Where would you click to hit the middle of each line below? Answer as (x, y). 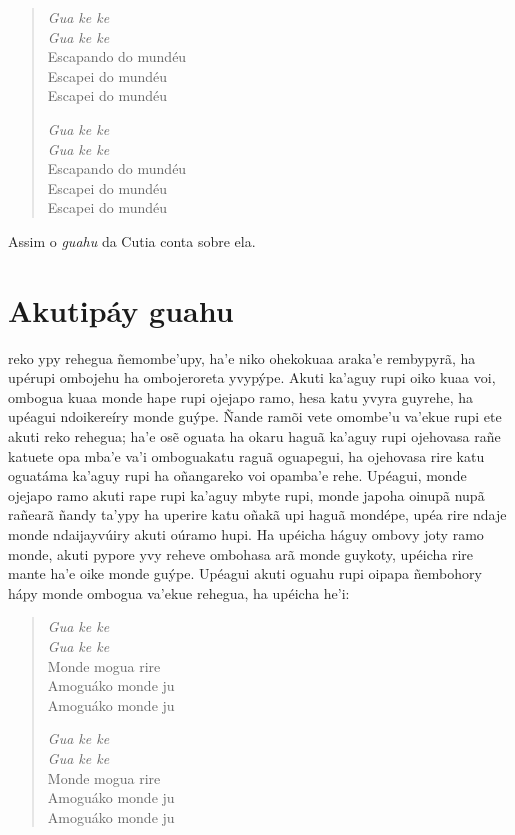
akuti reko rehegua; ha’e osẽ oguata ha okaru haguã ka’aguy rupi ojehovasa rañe (254, 436)
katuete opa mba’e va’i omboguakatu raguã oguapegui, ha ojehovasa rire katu (246, 455)
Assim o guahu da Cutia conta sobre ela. (132, 240)
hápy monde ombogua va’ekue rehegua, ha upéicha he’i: (179, 592)
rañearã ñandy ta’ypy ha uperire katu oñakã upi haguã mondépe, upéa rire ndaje (257, 514)
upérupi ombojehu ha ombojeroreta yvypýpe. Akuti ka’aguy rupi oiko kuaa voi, (252, 377)
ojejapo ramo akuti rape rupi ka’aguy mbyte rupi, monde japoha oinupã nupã (246, 494)
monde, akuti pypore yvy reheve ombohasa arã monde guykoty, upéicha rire (241, 553)
